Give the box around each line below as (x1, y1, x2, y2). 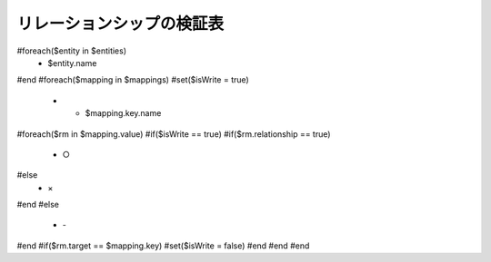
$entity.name (47, 57, 97, 68)
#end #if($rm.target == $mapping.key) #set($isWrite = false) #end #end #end (16, 240, 310, 251)
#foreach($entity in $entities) (16, 45, 127, 56)
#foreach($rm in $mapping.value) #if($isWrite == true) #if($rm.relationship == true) (16, 128, 331, 140)
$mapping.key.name (85, 108, 162, 119)
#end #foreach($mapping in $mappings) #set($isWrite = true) (16, 74, 249, 85)
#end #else (16, 199, 59, 210)
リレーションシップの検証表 (16, 14, 225, 34)
